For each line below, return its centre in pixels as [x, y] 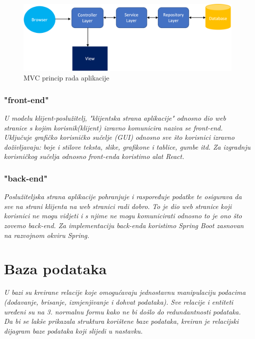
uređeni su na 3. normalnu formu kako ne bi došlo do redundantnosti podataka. [123, 311]
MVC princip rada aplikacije [66, 78]
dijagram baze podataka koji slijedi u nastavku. [73, 330]
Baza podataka [55, 269]
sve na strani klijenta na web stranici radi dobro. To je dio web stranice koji [118, 206]
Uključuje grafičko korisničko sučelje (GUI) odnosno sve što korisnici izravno [119, 137]
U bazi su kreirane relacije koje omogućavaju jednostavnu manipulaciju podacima [125, 292]
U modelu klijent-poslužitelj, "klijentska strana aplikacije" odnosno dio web [115, 118]
